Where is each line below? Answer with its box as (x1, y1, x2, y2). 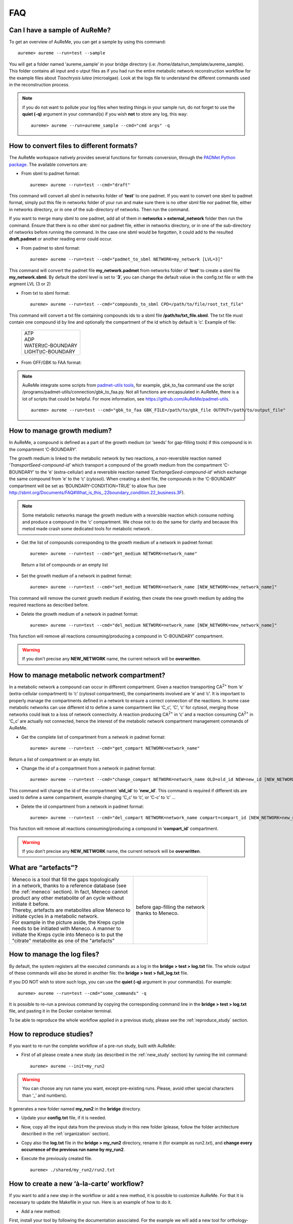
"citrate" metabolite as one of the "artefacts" (12, 937, 115, 944)
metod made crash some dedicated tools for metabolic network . (22, 526, 153, 532)
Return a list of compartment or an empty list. (9, 756, 101, 762)
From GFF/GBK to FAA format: (21, 360, 82, 366)
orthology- (227, 1217, 249, 1223)
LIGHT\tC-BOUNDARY (24, 348, 76, 355)
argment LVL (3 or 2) (9, 281, 51, 287)
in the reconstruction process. (9, 82, 70, 88)
